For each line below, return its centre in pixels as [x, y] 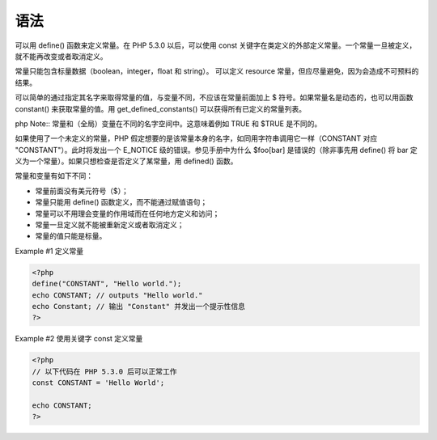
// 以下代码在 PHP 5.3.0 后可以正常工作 [104, 371]
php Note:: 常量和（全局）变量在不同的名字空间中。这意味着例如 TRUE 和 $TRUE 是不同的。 [168, 123]
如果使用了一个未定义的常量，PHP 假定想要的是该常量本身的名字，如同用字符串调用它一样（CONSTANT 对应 [196, 138]
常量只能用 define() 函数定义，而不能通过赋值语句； [121, 202]
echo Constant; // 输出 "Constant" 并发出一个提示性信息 [139, 306]
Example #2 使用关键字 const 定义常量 [79, 339]
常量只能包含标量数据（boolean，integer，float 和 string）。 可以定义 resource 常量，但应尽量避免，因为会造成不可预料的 [217, 71]
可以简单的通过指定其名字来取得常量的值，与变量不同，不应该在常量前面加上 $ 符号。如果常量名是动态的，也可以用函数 [214, 98]
